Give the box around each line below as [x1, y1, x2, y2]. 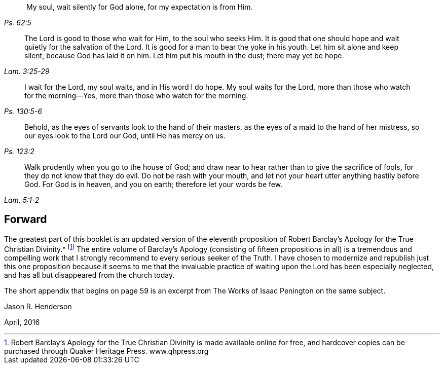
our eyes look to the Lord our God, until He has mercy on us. [24, 131, 226, 140]
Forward [4, 213, 47, 226]
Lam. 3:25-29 [4, 67, 50, 76]
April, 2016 [4, 317, 40, 326]
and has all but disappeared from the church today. [4, 270, 175, 279]
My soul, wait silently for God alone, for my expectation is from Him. [26, 3, 253, 11]
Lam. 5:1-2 [4, 196, 40, 204]
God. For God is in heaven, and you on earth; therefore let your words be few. [24, 180, 283, 189]
